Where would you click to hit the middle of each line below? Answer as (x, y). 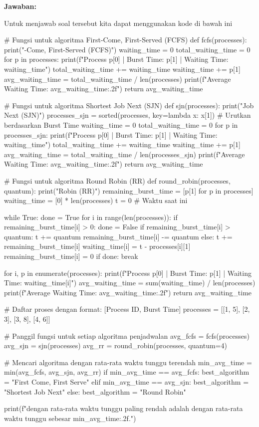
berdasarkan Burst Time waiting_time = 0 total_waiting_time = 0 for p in (121, 124)
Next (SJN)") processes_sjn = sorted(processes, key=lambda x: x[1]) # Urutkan (128, 115)
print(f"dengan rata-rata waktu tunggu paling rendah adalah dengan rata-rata (124, 408)
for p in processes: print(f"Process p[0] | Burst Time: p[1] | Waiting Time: (116, 59)
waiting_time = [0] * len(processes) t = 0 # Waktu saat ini (96, 200)
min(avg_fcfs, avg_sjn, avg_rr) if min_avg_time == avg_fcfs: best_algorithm (127, 372)
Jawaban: (20, 6)
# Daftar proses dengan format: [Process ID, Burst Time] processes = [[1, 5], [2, (127, 309)
